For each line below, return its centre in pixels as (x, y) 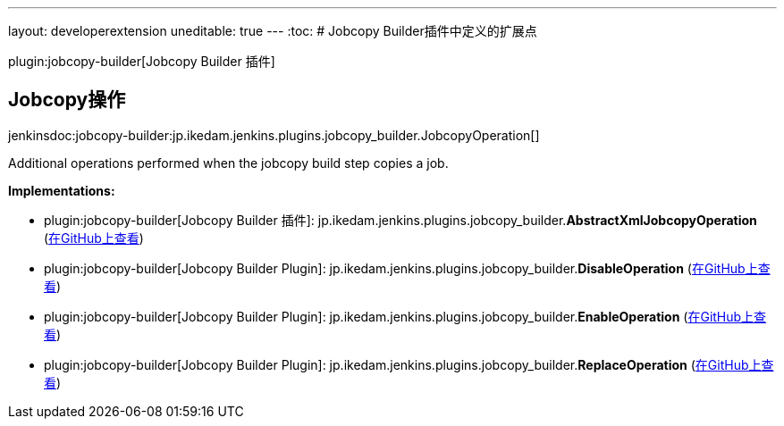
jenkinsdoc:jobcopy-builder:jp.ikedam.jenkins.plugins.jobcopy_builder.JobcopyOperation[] (274, 135)
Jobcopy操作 (67, 100)
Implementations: (62, 190)
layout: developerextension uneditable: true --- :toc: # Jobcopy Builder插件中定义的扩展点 (273, 31)
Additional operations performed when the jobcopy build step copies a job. (228, 163)
